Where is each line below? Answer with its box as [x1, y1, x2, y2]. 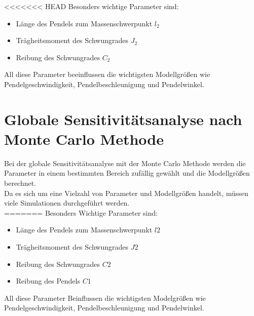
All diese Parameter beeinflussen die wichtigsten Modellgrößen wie [4, 69, 210, 80]
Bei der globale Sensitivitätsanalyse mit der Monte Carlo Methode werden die [4, 157, 246, 168]
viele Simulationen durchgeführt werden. [4, 197, 130, 208]
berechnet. [4, 178, 37, 188]
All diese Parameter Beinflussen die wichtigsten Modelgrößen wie [4, 292, 206, 303]
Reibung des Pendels [16, 275, 80, 286]
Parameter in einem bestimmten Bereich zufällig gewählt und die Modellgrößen [4, 168, 250, 178]
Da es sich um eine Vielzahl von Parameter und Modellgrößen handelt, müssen [4, 187, 248, 198]
